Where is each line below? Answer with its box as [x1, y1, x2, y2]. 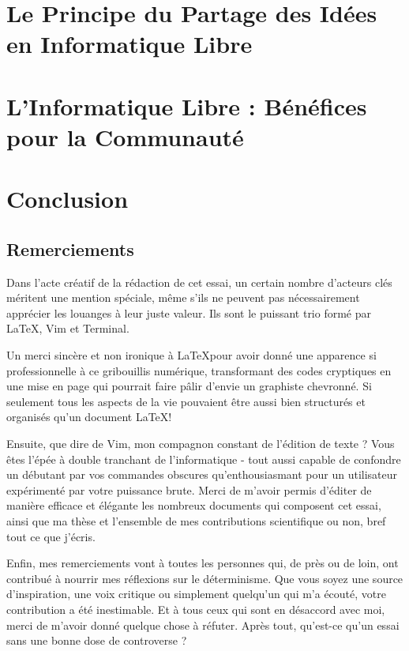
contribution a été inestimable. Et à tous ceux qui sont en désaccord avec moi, [6, 600, 385, 617]
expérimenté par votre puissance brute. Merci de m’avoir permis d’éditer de [6, 481, 372, 498]
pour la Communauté [6, 120, 244, 152]
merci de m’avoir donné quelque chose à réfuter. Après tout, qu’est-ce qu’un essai [6, 616, 400, 633]
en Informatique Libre [6, 28, 253, 60]
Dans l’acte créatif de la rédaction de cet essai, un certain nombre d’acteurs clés [6, 273, 392, 290]
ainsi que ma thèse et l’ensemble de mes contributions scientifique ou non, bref [6, 513, 386, 529]
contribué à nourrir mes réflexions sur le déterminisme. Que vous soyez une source [6, 570, 403, 586]
